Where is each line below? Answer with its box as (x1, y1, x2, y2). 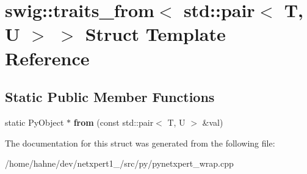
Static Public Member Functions (5, 87, 215, 106)
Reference (5, 45, 90, 70)
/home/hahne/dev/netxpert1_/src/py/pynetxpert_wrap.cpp (5, 157, 234, 170)
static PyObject (5, 115, 64, 128)
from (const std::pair (73, 115, 154, 128)
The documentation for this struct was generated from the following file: (5, 136, 275, 149)
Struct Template (85, 21, 226, 46)
